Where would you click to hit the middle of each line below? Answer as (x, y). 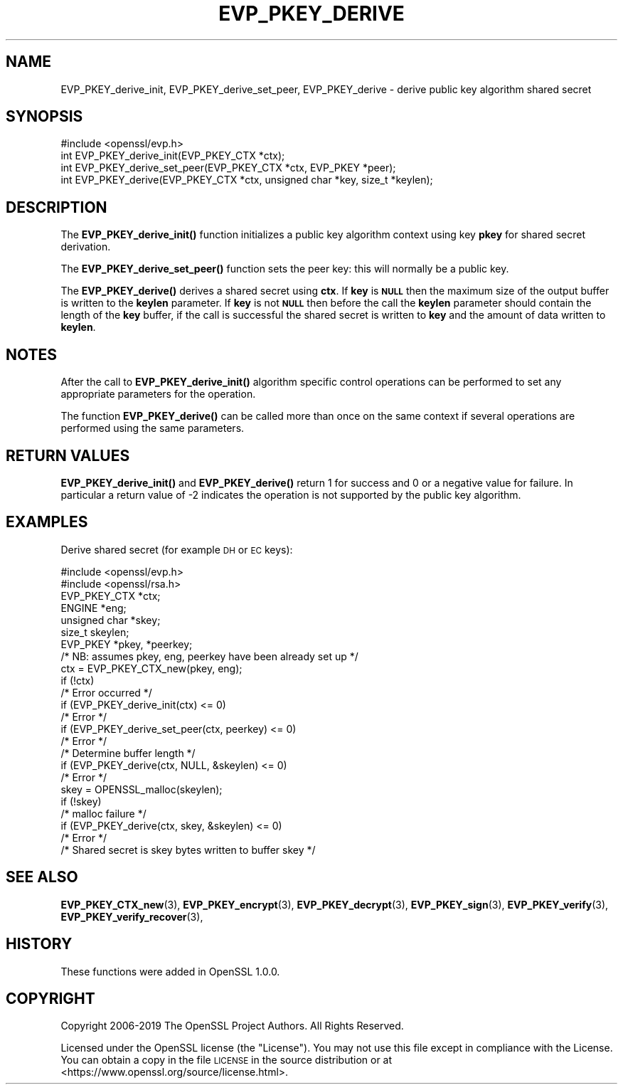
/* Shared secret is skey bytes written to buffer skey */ (188, 850)
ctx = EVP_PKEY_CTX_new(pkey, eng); (151, 668)
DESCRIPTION (57, 207)
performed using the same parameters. (153, 428)
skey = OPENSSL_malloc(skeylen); (142, 789)
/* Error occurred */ (106, 692)
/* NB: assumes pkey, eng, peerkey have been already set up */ (209, 656)
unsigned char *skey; (111, 620)
